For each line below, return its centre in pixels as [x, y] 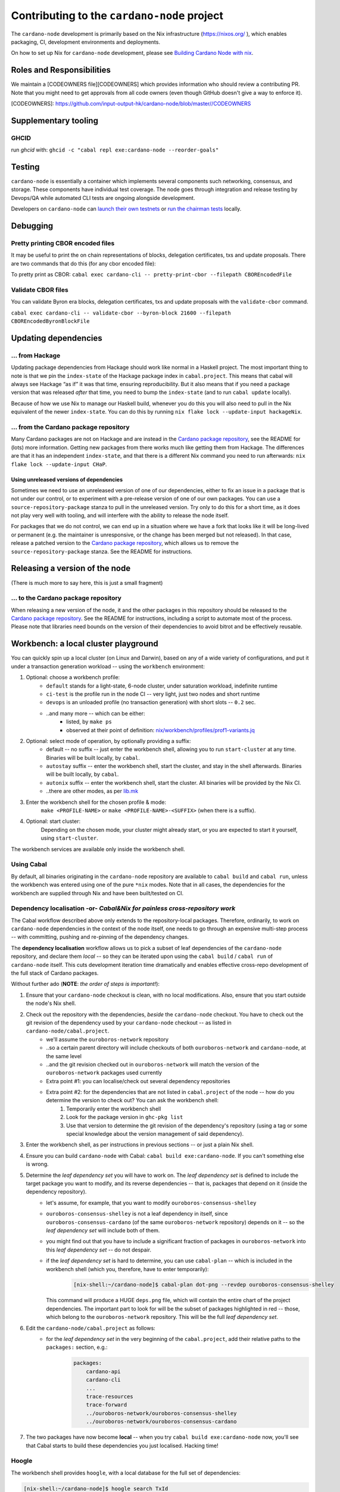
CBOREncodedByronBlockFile [50, 321]
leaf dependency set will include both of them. [103, 1230]
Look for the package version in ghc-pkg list [125, 1117]
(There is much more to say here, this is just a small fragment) [87, 582]
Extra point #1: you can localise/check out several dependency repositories [138, 1081]
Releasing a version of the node [71, 568]
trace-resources [110, 1396]
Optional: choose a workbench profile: [73, 677]
